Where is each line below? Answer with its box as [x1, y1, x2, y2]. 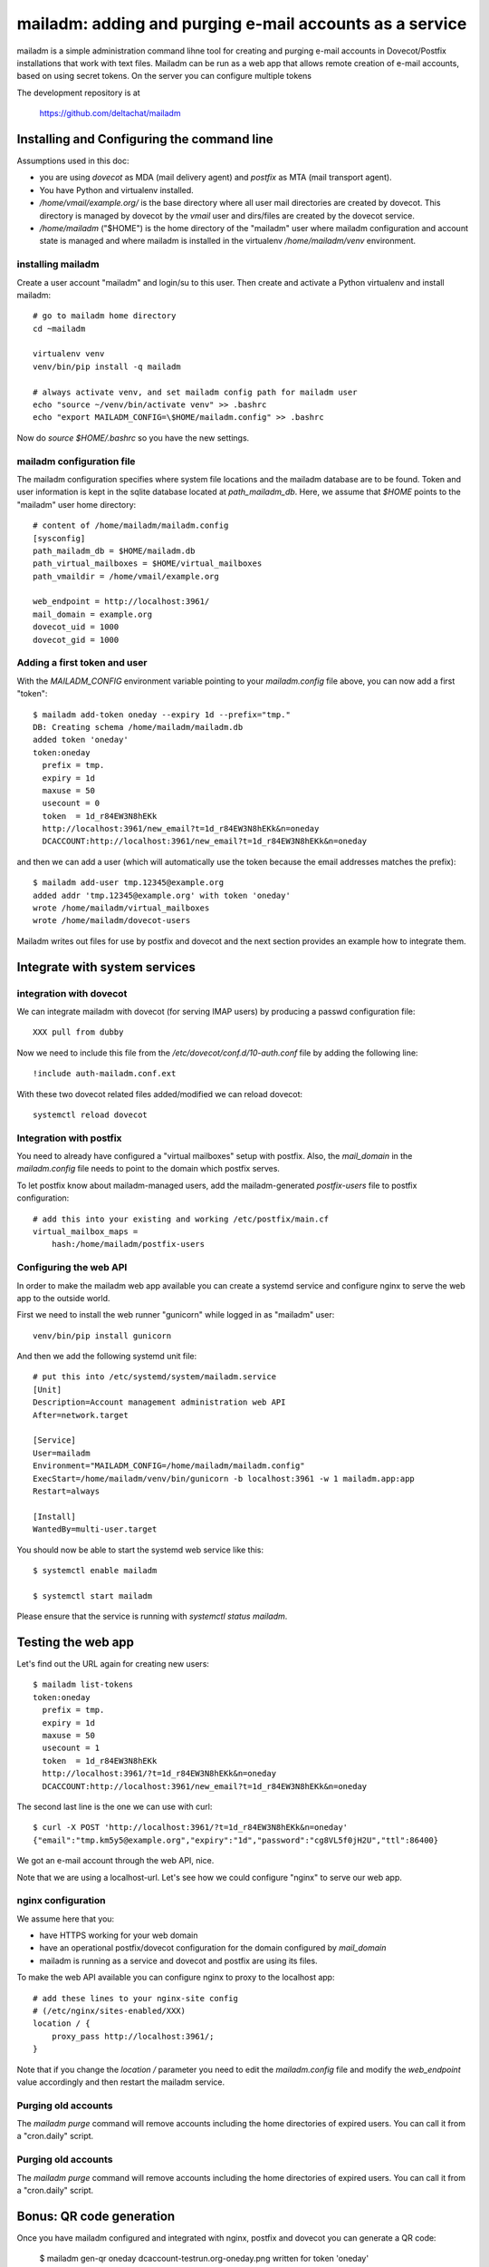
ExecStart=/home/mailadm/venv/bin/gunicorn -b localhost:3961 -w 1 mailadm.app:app [33, 1474, 416, 1484]
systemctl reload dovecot [33, 1109, 149, 1120]
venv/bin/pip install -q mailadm [33, 361, 181, 372]
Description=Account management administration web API [33, 1397, 286, 1407]
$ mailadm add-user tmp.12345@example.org [33, 878, 225, 888]
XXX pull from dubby [33, 1027, 124, 1037]
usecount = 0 [42, 798, 101, 809]
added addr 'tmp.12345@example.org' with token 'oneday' [33, 890, 292, 900]
